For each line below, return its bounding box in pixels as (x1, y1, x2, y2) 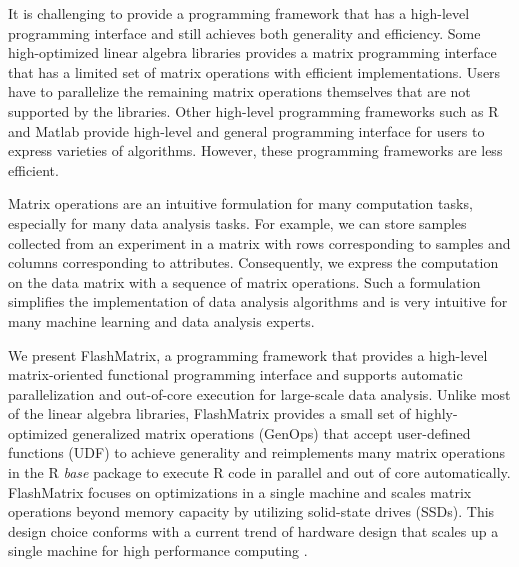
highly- (415, 403, 458, 424)
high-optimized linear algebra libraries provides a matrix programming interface (8, 42, 497, 63)
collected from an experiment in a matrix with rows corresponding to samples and (8, 232, 511, 253)
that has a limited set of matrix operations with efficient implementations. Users (8, 61, 501, 82)
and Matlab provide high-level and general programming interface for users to (8, 120, 485, 141)
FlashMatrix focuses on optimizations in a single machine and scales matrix (8, 481, 472, 502)
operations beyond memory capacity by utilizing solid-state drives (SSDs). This (8, 501, 495, 522)
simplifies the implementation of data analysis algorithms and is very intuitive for (8, 291, 508, 312)
